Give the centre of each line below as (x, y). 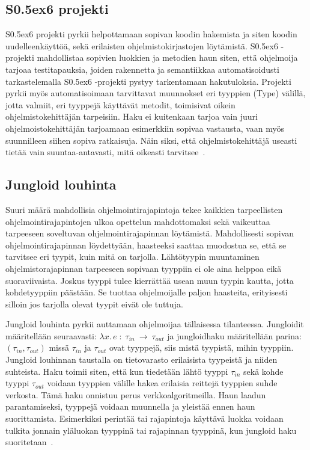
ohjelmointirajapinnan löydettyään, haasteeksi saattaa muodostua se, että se (146, 245)
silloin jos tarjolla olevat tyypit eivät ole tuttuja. (94, 304)
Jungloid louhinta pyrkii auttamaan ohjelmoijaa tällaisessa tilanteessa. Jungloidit (155, 324)
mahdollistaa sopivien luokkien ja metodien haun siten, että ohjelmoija (167, 57)
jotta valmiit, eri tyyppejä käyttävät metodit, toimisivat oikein (120, 104)
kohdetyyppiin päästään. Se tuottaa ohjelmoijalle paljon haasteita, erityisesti (147, 292)
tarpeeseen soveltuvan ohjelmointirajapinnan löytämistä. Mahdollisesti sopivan (150, 233)
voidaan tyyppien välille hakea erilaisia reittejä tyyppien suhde (162, 383)
